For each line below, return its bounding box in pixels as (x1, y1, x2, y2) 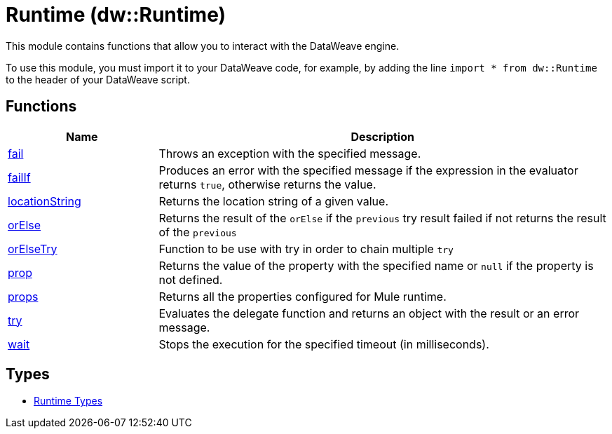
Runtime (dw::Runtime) (6, 3, 226, 27)
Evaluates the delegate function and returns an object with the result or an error (158, 306, 580, 320)
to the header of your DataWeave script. (6, 73, 190, 86)
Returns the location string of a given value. (158, 194, 389, 208)
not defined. (158, 272, 223, 287)
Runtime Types (34, 395, 103, 407)
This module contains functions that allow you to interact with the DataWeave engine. (6, 39, 400, 52)
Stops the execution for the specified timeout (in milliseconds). (158, 337, 489, 351)
